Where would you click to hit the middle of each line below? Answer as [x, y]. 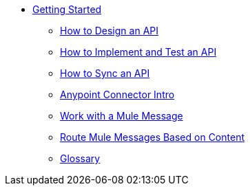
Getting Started [67, 9]
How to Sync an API [105, 73]
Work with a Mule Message [122, 116]
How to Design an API [109, 31]
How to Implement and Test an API [138, 52]
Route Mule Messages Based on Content [152, 137]
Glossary [80, 158]
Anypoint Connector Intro [117, 94]
